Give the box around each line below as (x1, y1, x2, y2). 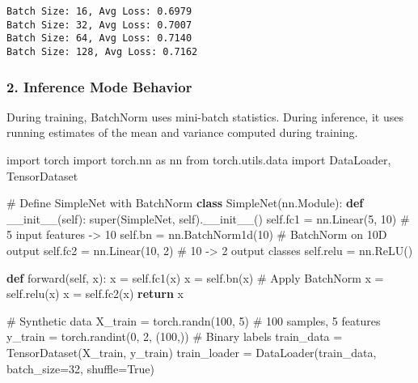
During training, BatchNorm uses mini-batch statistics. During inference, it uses (6, 108, 403, 125)
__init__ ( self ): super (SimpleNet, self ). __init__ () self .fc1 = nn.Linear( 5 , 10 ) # (6, 210, 410, 227)
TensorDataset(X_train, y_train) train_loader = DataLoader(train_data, (6, 343, 377, 360)
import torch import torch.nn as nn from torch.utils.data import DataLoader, (6, 151, 391, 168)
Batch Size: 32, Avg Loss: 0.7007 (6, 19, 192, 31)
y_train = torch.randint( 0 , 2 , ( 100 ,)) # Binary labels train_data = (6, 328, 343, 345)
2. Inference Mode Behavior (6, 76, 192, 96)
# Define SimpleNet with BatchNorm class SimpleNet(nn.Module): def (6, 194, 364, 211)
